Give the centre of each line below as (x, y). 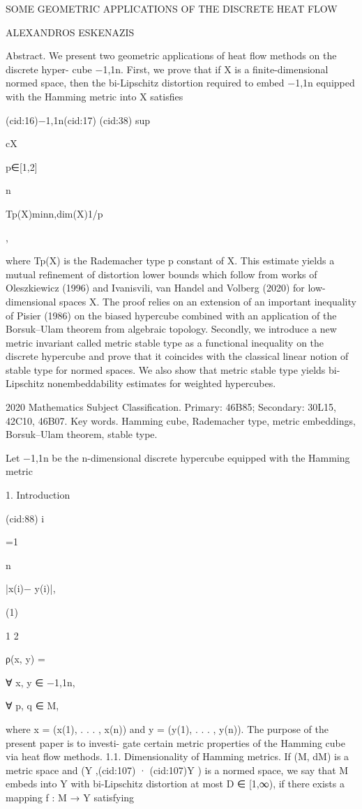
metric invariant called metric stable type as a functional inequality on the (165, 342)
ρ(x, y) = (25, 659)
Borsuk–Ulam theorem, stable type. (82, 434)
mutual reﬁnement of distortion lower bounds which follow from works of (161, 274)
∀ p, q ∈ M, (32, 705)
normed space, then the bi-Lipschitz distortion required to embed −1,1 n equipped (180, 83)
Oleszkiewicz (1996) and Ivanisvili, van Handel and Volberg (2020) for (155, 288)
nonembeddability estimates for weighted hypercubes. (161, 383)
